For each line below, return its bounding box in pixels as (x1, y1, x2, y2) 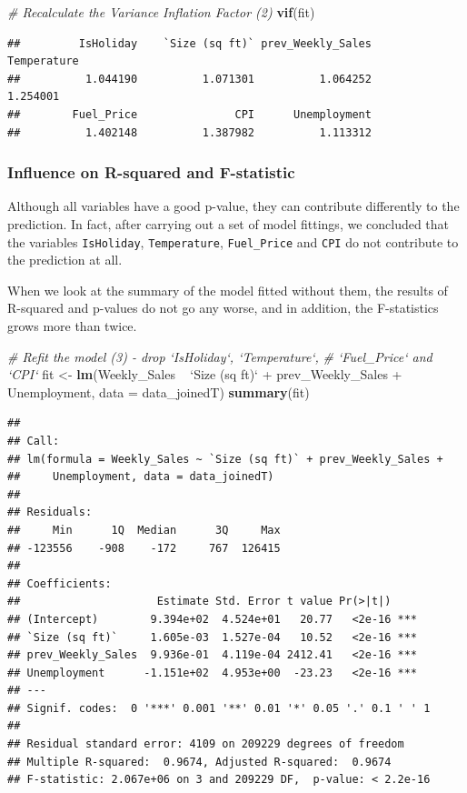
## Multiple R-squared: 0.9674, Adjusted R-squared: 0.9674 (7, 755, 392, 768)
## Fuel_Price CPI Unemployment (7, 107, 372, 121)
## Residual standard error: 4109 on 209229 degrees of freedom (7, 738, 404, 751)
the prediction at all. (7, 250, 123, 269)
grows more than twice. (7, 316, 137, 335)
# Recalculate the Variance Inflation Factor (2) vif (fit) (7, 3, 315, 21)
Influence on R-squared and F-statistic (7, 161, 295, 184)
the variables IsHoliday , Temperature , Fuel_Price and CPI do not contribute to (7, 232, 459, 251)
